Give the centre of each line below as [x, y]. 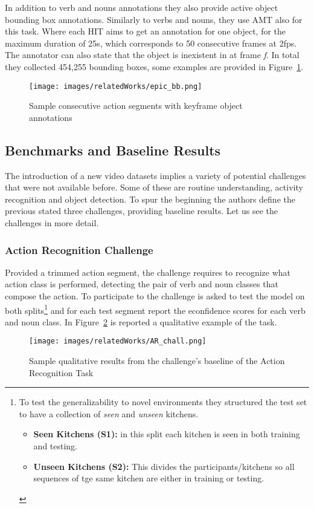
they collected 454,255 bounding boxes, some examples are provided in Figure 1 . [154, 66]
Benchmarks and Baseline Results [113, 150]
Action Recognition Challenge [79, 249]
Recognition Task [61, 372]
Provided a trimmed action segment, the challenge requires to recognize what [148, 272]
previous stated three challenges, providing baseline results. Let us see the [142, 211]
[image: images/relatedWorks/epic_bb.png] [116, 86]
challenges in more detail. [52, 222]
